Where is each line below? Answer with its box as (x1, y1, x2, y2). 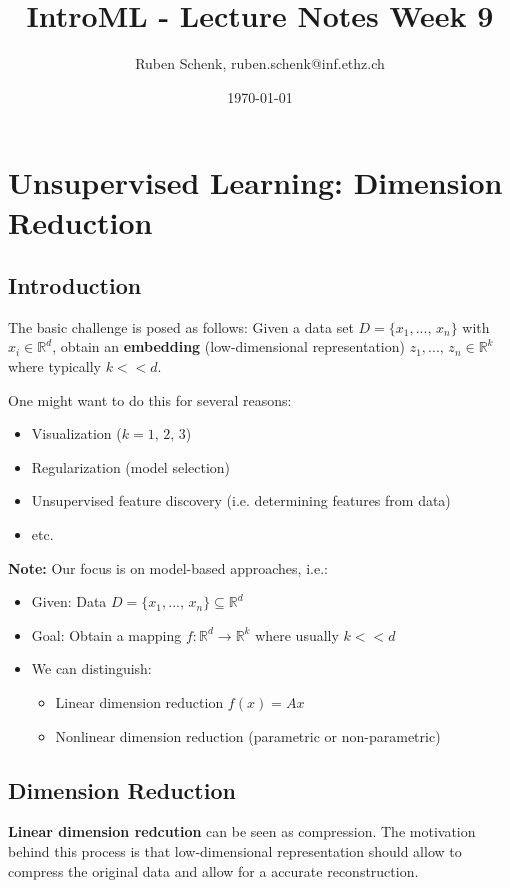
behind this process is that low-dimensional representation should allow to (8, 841, 462, 861)
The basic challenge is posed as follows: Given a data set (8, 316, 354, 337)
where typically (8, 356, 101, 377)
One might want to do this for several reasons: (8, 389, 292, 410)
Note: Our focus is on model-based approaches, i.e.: (8, 557, 328, 578)
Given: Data (31, 591, 107, 612)
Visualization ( (31, 423, 122, 444)
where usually (255, 624, 339, 645)
